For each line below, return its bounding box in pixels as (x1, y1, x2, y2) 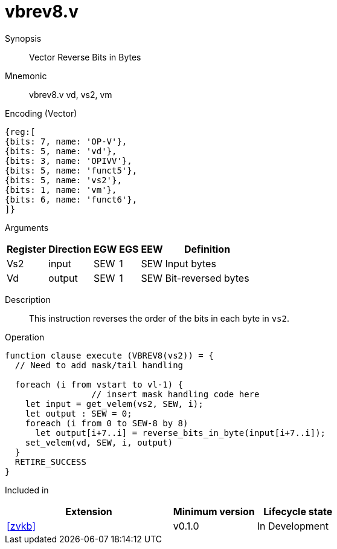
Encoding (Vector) (5, 108, 77, 119)
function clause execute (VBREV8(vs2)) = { (5, 350, 214, 360)
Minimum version (173, 505, 255, 518)
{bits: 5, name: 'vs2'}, (5, 175, 122, 185)
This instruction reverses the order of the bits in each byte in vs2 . (29, 313, 289, 323)
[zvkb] (7, 519, 36, 532)
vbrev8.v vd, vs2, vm (29, 89, 112, 100)
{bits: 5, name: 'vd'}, (5, 146, 117, 156)
